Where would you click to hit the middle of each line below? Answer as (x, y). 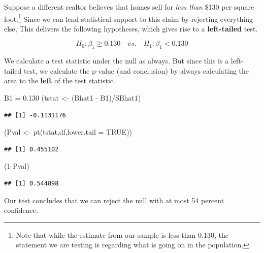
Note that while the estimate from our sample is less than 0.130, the (122, 234)
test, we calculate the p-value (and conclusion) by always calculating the (136, 70)
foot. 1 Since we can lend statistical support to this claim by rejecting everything (129, 18)
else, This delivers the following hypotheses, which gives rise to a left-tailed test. (131, 28)
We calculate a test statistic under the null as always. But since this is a (117, 61)
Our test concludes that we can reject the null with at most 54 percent (114, 200)
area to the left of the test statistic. (60, 81)
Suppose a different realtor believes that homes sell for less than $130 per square (129, 7)
